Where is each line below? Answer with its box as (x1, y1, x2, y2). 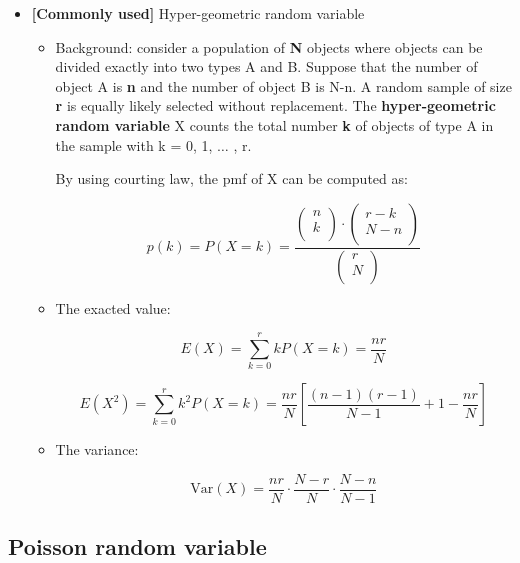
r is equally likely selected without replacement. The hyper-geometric (55, 95, 496, 116)
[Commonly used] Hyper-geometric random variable (31, 3, 365, 23)
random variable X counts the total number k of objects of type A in (55, 114, 494, 135)
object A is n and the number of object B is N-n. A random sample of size (55, 75, 512, 96)
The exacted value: (55, 297, 171, 318)
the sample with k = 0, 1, (55, 134, 213, 155)
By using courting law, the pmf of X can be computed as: (55, 168, 408, 189)
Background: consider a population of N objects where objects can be (55, 36, 483, 57)
